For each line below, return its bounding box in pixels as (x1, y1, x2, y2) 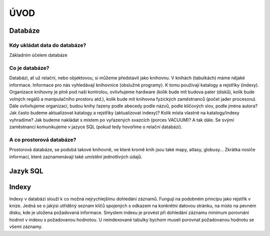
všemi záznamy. (9, 224, 42, 230)
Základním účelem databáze (9, 52, 67, 58)
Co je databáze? (9, 65, 49, 72)
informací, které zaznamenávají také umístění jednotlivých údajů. (9, 154, 142, 160)
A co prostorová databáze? (9, 136, 76, 143)
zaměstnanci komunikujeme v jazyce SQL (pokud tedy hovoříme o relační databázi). (9, 124, 182, 130)
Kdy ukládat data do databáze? (9, 41, 86, 48)
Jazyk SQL (9, 167, 43, 175)
